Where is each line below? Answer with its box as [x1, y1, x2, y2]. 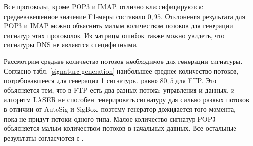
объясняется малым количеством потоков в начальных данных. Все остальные [4, 123, 236, 133]
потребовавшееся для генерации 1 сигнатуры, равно [4, 75, 158, 85]
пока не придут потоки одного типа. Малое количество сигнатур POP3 [4, 113, 216, 124]
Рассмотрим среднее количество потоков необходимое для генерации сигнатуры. [4, 56, 243, 66]
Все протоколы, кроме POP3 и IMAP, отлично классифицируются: [4, 1, 204, 11]
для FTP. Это [175, 75, 216, 85]
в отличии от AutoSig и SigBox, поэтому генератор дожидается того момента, [4, 104, 236, 114]
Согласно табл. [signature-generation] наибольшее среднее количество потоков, [4, 65, 239, 76]
